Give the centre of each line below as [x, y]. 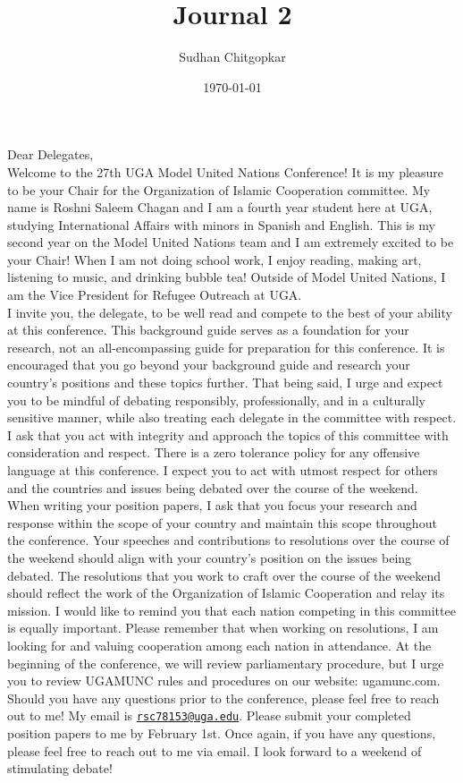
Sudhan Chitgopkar [232, 57]
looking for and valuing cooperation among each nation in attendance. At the [219, 645]
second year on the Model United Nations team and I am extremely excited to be [231, 242]
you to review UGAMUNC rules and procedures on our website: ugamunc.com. [224, 681]
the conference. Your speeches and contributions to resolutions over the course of [228, 540]
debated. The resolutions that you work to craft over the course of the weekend [224, 575]
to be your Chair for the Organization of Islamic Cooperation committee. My [219, 189]
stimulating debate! [60, 768]
